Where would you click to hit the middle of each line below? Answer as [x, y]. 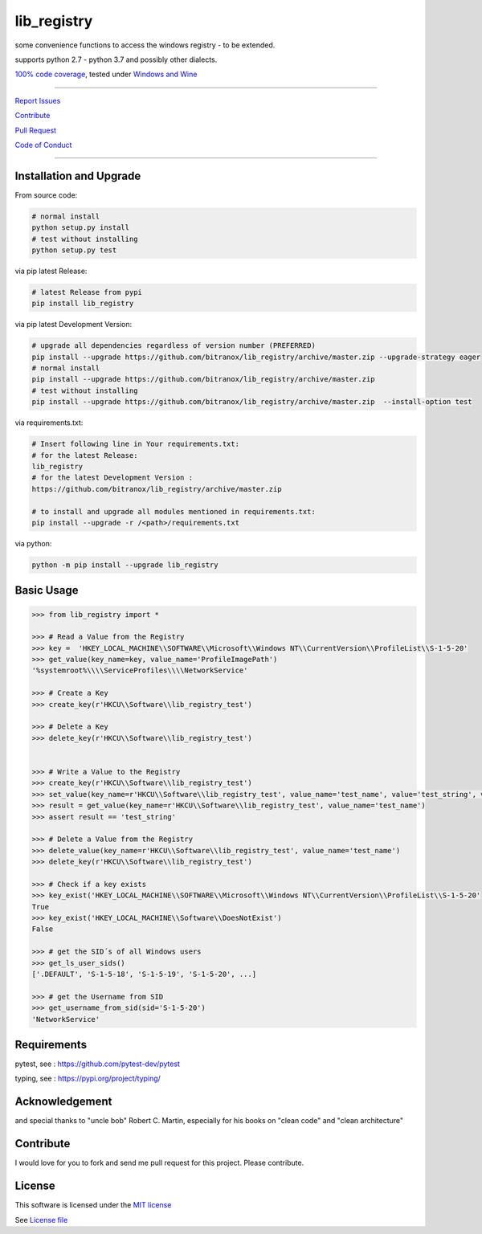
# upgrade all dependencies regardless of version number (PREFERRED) [174, 346]
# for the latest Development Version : [112, 478]
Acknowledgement [63, 1102]
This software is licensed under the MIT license [93, 1205]
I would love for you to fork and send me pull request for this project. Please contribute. [159, 1163]
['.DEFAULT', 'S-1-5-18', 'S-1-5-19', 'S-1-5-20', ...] [144, 974]
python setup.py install [81, 228]
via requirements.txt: [49, 423]
